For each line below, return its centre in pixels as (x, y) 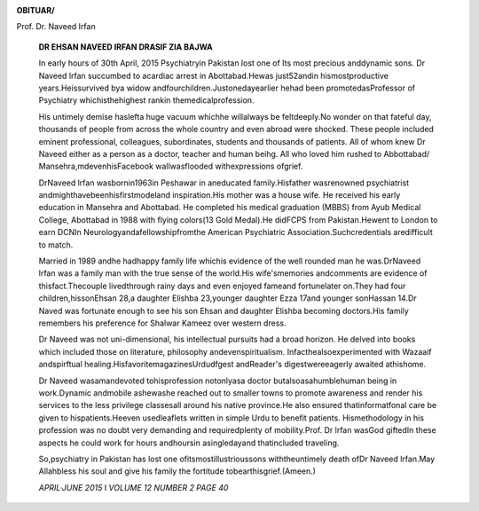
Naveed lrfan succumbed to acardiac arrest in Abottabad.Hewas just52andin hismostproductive (214, 75)
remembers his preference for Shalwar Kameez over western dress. (162, 323)
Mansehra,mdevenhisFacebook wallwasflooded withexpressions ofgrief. (171, 166)
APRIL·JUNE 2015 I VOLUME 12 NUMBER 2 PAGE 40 (133, 487)
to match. (56, 245)
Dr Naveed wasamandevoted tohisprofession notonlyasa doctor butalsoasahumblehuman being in (218, 381)
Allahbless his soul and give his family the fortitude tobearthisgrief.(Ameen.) (177, 471)
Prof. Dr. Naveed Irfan (56, 27)
